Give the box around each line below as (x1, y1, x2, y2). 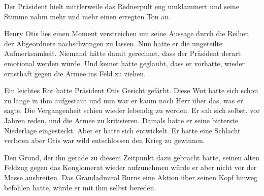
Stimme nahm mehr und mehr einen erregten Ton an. (4, 11, 171, 21)
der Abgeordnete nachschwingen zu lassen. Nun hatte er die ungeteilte (4, 38, 223, 48)
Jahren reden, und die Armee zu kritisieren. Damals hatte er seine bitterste (4, 115, 239, 125)
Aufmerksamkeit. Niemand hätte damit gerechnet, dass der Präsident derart (4, 48, 241, 59)
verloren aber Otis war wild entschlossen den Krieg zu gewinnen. (4, 135, 205, 146)
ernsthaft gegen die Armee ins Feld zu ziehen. (4, 68, 146, 78)
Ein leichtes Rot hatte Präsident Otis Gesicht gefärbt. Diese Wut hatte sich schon (4, 85, 258, 96)
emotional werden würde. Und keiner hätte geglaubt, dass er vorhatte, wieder (4, 58, 245, 68)
